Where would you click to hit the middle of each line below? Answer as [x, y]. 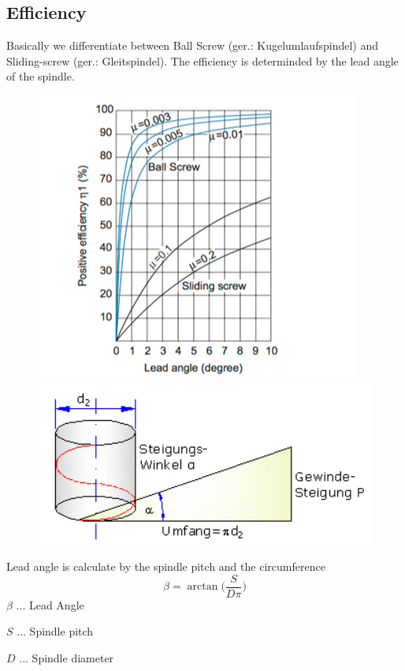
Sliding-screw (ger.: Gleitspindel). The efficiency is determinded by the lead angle [202, 60]
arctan [202, 587]
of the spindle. [41, 76]
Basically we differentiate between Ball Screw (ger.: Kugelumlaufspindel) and [192, 45]
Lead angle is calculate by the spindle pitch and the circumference [166, 566]
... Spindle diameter [67, 658]
